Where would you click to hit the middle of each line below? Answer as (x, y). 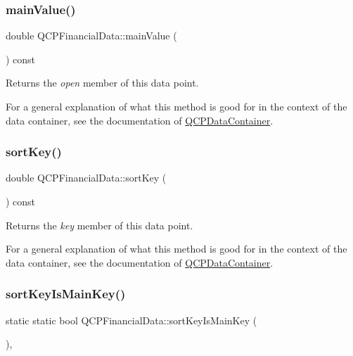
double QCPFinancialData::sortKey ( (86, 178)
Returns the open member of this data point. (102, 83)
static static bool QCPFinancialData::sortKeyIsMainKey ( (131, 320)
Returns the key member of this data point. (100, 225)
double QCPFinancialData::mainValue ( (91, 36)
